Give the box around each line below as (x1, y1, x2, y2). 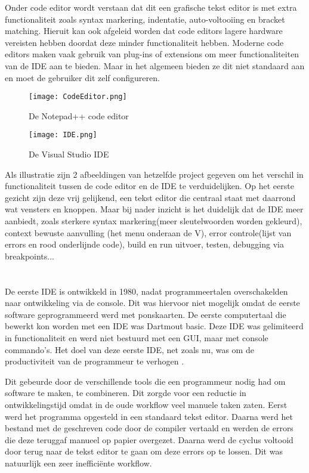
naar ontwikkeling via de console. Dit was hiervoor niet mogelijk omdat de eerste (5, 296, 300, 309)
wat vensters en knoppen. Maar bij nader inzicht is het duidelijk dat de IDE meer (5, 203, 304, 215)
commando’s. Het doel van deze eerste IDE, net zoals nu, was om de (5, 343, 254, 355)
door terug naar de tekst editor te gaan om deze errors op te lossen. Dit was (5, 445, 283, 457)
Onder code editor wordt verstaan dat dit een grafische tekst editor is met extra (5, 1, 297, 13)
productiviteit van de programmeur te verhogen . (5, 355, 184, 367)
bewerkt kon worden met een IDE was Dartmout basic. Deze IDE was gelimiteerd (5, 320, 304, 332)
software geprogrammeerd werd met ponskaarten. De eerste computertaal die (5, 308, 286, 320)
